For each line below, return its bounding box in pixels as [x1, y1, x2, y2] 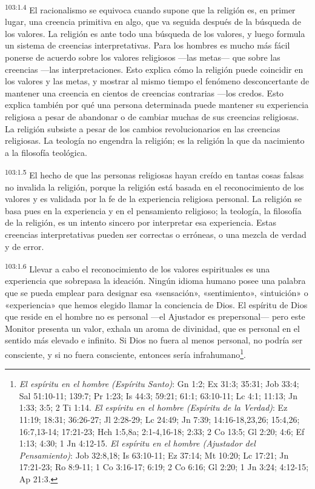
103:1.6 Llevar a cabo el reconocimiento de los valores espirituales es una [5, 261, 270, 275]
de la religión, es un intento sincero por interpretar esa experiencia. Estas [5, 216, 277, 229]
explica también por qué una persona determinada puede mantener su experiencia [5, 98, 309, 111]
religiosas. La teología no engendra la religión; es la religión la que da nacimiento [5, 134, 305, 147]
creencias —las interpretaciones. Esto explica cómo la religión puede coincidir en [5, 62, 303, 75]
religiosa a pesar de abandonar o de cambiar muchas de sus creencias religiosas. [5, 110, 299, 123]
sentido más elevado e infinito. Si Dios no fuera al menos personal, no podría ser [5, 334, 303, 346]
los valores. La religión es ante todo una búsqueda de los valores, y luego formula [5, 27, 305, 39]
